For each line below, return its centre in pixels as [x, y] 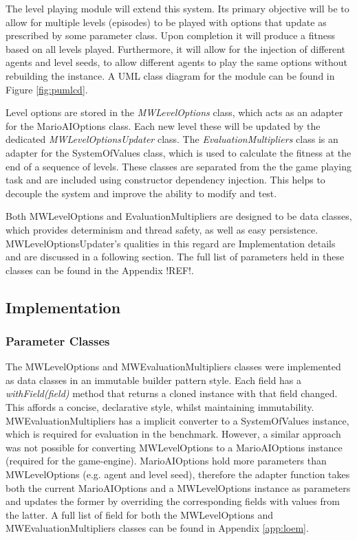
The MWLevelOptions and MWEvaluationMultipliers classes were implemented [173, 367]
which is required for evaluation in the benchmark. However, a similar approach [173, 434]
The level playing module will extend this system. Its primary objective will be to [177, 8]
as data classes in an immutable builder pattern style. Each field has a [154, 380]
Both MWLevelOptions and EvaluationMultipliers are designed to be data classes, [179, 216]
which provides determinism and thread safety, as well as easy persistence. [162, 229]
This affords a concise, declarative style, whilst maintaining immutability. [160, 407]
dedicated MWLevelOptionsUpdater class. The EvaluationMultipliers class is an [172, 139]
